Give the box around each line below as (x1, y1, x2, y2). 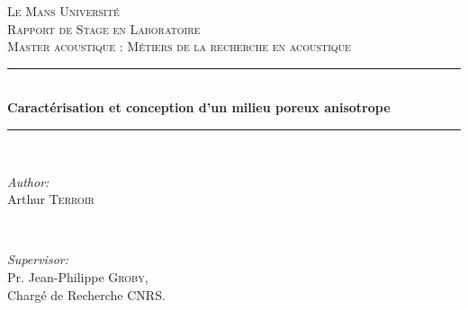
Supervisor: (7, 250, 68, 269)
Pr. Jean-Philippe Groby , (7, 267, 148, 286)
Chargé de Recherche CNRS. (7, 285, 166, 304)
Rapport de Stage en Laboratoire (7, 19, 201, 38)
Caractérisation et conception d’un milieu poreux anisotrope (7, 98, 391, 117)
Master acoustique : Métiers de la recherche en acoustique (7, 37, 351, 56)
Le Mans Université (7, 2, 120, 20)
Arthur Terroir (7, 190, 94, 208)
